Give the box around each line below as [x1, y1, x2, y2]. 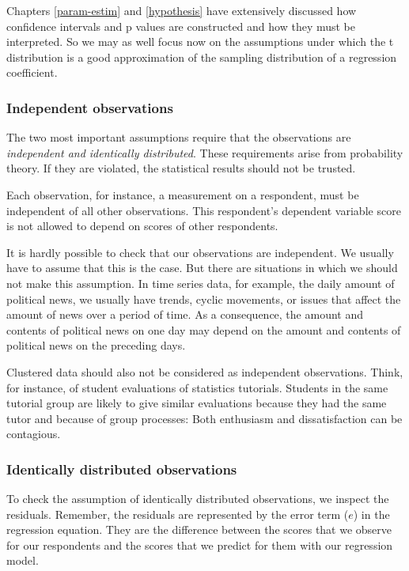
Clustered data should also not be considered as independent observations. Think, [6, 363, 403, 380]
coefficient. [6, 64, 58, 81]
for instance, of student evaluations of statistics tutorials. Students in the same [6, 379, 388, 395]
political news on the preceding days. [6, 337, 186, 354]
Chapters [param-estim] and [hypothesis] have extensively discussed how [6, 2, 357, 18]
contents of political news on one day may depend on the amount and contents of [6, 321, 401, 338]
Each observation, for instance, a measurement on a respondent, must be [6, 186, 359, 202]
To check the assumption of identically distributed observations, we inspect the [6, 490, 389, 507]
